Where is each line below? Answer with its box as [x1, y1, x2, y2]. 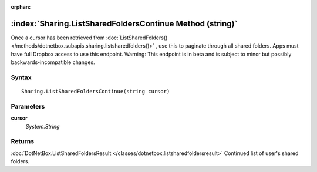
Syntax [11, 73, 32, 82]
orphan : [11, 4, 31, 10]
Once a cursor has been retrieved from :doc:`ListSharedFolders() [11, 34, 168, 41]
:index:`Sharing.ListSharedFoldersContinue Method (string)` [11, 18, 238, 29]
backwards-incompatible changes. [11, 59, 95, 66]
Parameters [11, 102, 45, 110]
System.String [25, 123, 60, 130]
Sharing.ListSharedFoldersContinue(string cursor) [21, 88, 170, 95]
